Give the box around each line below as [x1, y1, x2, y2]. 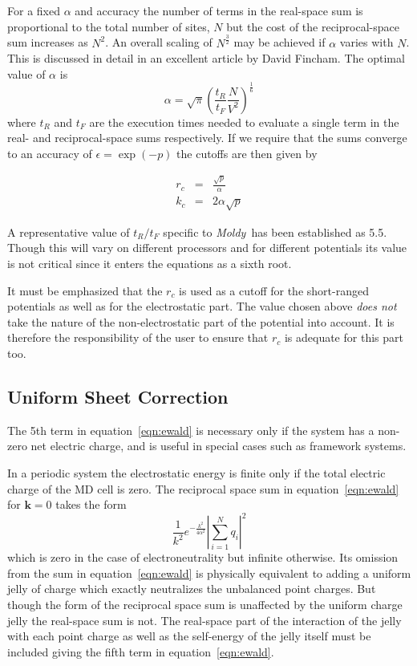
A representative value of [7, 223, 130, 240]
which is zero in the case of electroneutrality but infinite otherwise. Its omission [7, 549, 399, 566]
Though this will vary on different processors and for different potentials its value [7, 239, 407, 256]
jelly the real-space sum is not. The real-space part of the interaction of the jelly [7, 611, 402, 628]
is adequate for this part [284, 329, 403, 346]
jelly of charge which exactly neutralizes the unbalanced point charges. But [7, 580, 376, 597]
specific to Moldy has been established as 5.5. [163, 223, 387, 240]
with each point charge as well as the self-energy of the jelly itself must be [7, 627, 371, 644]
